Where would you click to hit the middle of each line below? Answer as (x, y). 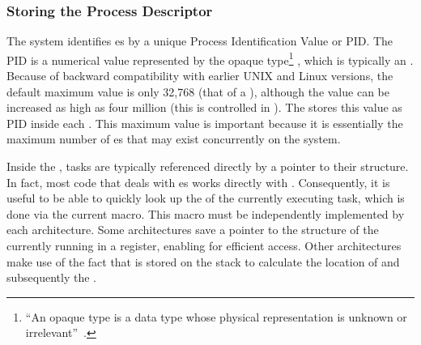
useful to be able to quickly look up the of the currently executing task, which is (206, 198)
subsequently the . (51, 277)
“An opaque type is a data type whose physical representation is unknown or (216, 316)
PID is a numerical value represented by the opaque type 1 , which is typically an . (210, 58)
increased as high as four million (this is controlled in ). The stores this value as (204, 107)
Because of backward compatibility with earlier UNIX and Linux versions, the (200, 76)
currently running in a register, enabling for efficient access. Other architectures (204, 245)
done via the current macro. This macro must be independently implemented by (206, 213)
